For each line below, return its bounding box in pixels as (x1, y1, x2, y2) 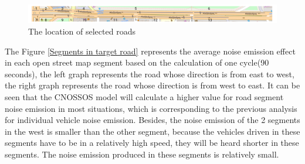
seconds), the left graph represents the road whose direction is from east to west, (5, 67, 294, 80)
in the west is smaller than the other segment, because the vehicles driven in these (5, 125, 300, 137)
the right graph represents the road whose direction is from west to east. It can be (5, 79, 300, 91)
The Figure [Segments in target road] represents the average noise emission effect (5, 45, 296, 57)
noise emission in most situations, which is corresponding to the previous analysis (5, 102, 297, 114)
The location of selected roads (28, 25, 135, 37)
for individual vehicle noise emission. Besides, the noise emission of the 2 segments (5, 114, 300, 126)
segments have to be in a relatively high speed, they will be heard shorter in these (5, 136, 299, 149)
